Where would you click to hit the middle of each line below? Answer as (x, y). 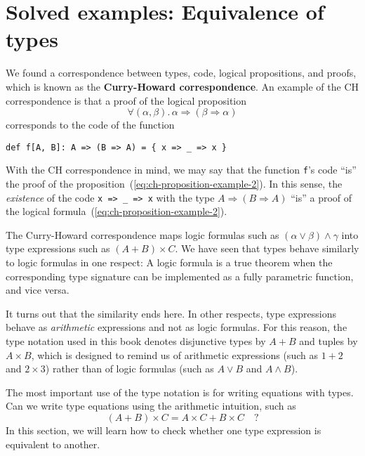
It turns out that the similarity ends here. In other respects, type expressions (171, 313)
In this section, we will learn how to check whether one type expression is (164, 430)
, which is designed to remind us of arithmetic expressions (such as (174, 354)
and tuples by (328, 341)
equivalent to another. (53, 444)
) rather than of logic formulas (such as (130, 369)
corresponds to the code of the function (90, 125)
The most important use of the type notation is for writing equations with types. (180, 392)
